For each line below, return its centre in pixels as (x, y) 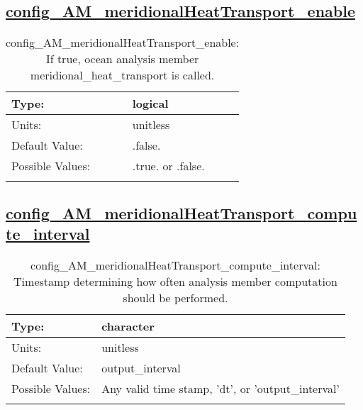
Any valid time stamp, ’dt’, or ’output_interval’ (220, 388)
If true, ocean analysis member (122, 59)
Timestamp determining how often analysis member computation (175, 281)
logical (150, 104)
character (128, 326)
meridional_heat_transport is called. (122, 75)
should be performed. (175, 297)
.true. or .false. (168, 166)
